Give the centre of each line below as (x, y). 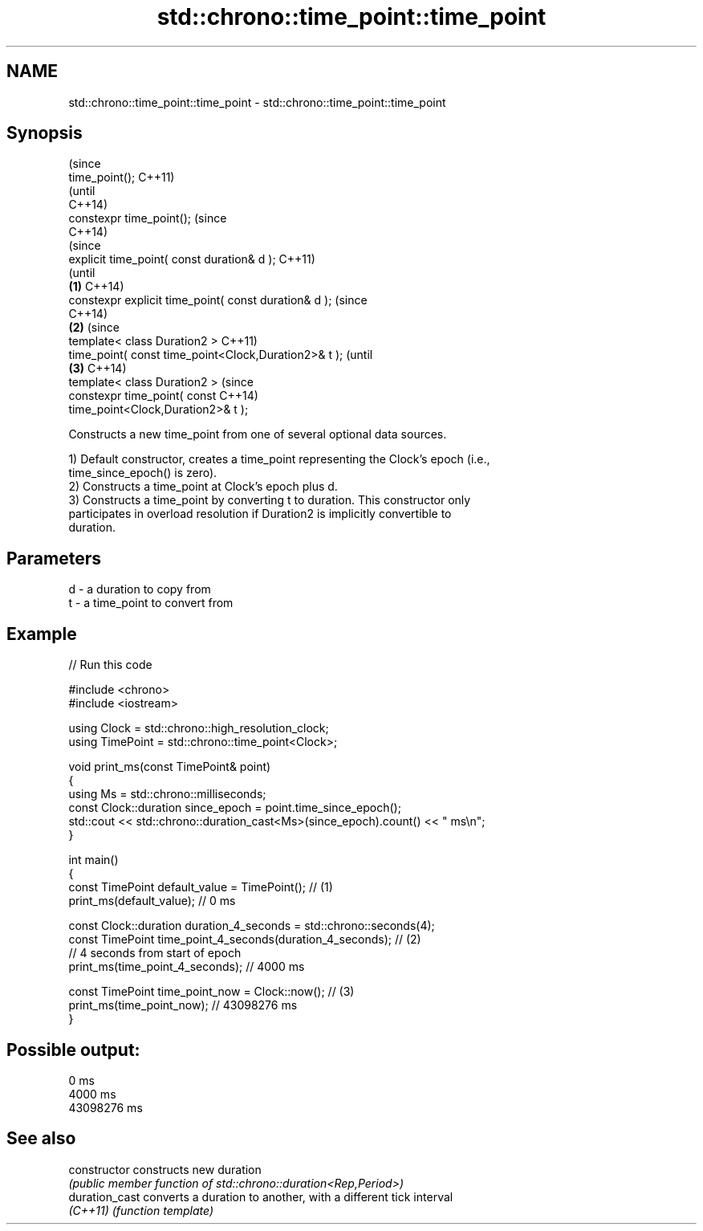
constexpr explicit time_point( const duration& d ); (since (218, 300)
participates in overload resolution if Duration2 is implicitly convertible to (260, 514)
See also (41, 1139)
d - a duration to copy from (140, 589)
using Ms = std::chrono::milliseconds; (167, 794)
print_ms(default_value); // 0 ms (152, 901)
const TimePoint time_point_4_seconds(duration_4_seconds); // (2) (245, 940)
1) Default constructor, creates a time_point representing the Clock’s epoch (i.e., (279, 459)
